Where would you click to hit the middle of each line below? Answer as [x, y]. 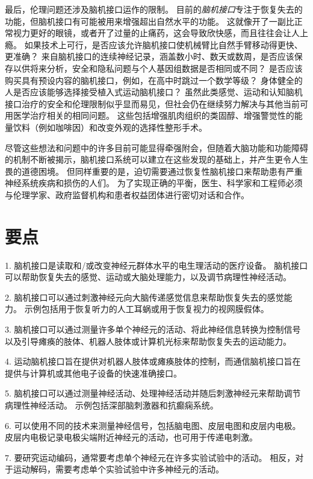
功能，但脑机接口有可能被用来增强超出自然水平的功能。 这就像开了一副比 [150, 21]
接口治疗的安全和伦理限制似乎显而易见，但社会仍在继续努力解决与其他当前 [152, 103]
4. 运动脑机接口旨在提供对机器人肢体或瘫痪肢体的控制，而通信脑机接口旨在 [153, 361]
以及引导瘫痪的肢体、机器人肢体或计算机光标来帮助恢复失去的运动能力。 [148, 341]
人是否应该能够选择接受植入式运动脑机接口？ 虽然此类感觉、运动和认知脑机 [154, 92]
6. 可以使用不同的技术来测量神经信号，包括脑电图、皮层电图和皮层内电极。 [153, 425]
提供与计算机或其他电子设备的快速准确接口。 [93, 373]
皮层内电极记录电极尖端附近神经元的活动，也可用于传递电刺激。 [131, 437]
